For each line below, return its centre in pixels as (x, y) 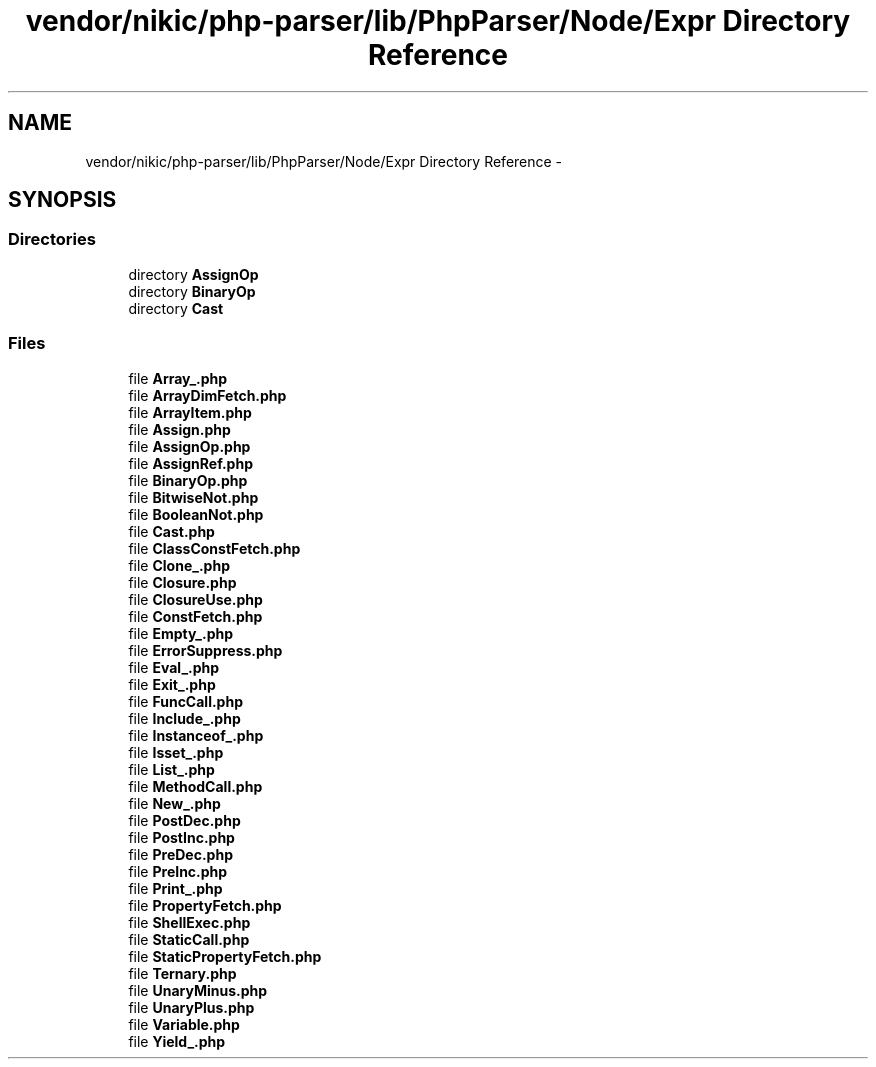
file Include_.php (184, 718)
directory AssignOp (193, 274)
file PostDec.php (184, 820)
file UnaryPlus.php (191, 1007)
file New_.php (174, 803)
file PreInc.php (178, 871)
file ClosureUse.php (195, 599)
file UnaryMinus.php (198, 990)
